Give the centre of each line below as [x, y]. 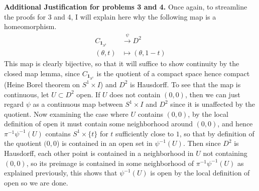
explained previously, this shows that [61, 173]
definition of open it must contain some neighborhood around [98, 124]
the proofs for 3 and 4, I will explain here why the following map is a [110, 16]
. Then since [202, 143]
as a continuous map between [78, 104]
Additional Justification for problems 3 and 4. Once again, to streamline [126, 7]
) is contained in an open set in [105, 143]
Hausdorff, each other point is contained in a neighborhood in [99, 153]
